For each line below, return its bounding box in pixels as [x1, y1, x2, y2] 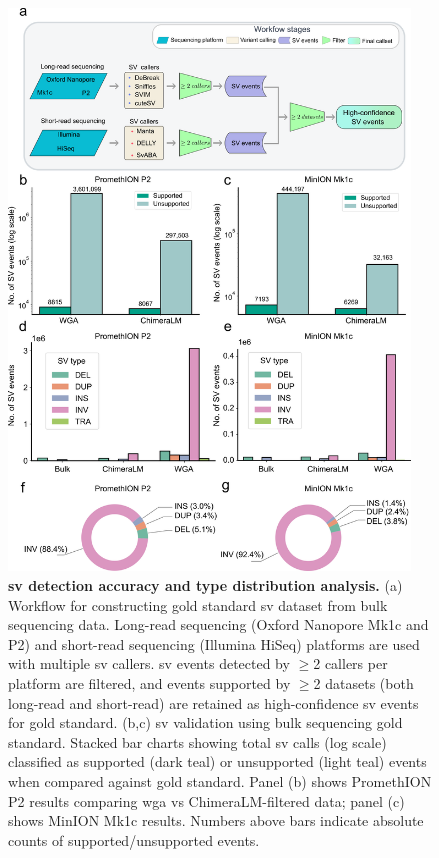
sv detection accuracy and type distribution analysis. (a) [8, 575, 403, 596]
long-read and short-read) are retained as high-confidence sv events [8, 692, 419, 713]
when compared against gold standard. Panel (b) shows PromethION [8, 771, 432, 791]
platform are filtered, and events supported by [8, 673, 291, 694]
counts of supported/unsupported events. [8, 829, 260, 850]
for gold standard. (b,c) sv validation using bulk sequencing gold [8, 712, 403, 733]
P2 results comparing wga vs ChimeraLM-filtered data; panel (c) [8, 790, 405, 811]
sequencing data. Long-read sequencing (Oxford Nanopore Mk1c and [8, 614, 429, 635]
